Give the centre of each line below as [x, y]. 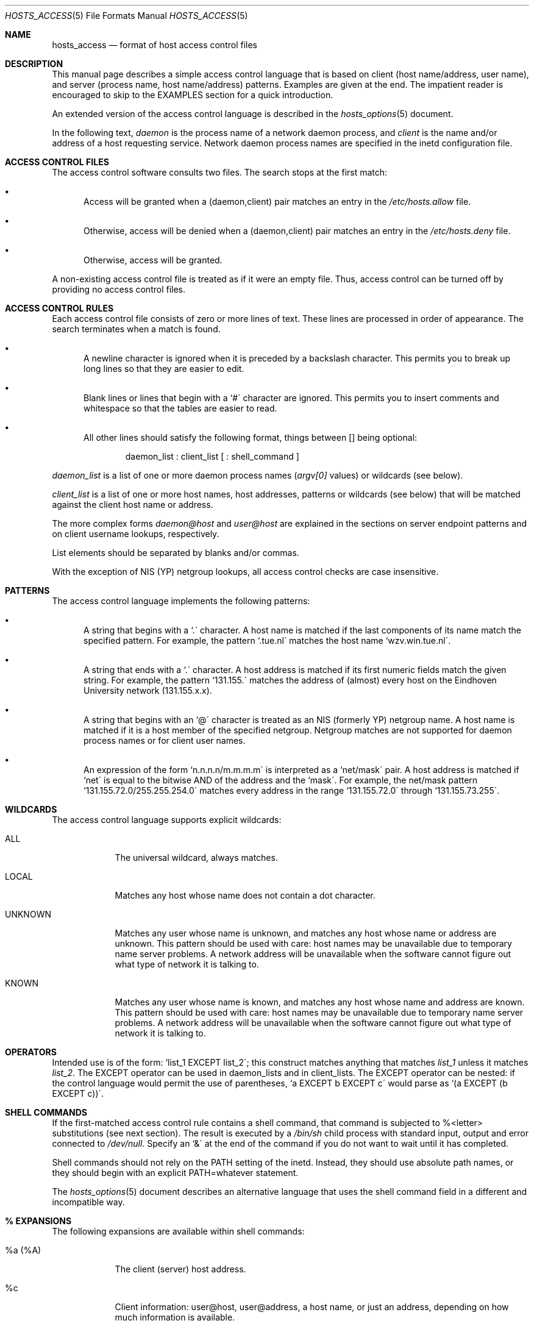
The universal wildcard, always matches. [196, 857]
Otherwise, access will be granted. [153, 260]
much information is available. [175, 1317]
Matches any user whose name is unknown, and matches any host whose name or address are [306, 933]
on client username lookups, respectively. [136, 534]
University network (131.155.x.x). [148, 690]
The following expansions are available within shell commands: [178, 1231]
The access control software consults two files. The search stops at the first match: [220, 172]
